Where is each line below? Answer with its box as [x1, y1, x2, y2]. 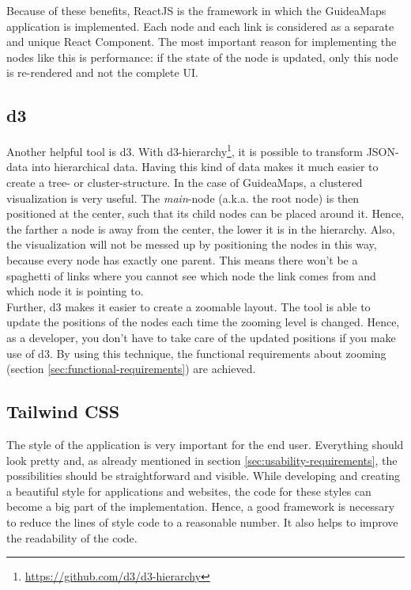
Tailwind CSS [6, 399, 120, 424]
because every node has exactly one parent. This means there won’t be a [6, 251, 358, 268]
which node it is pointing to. [6, 283, 144, 299]
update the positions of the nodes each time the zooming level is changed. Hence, [6, 314, 400, 330]
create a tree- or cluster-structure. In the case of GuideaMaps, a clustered [6, 174, 363, 191]
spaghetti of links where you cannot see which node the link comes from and [6, 267, 376, 284]
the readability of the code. [6, 529, 138, 546]
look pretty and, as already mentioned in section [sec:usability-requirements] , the [6, 451, 398, 468]
